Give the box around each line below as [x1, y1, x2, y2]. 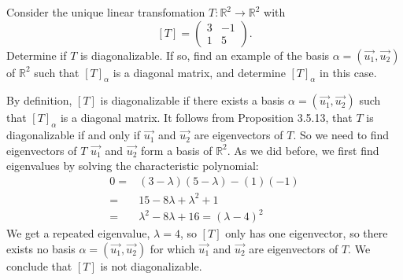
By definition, [6, 92, 72, 109]
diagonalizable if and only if [6, 127, 140, 143]
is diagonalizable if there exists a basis [100, 92, 285, 109]
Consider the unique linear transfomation [6, 4, 205, 20]
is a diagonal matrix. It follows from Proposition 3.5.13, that [60, 109, 353, 126]
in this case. [320, 64, 377, 80]
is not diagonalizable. [100, 257, 202, 274]
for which [150, 240, 195, 256]
